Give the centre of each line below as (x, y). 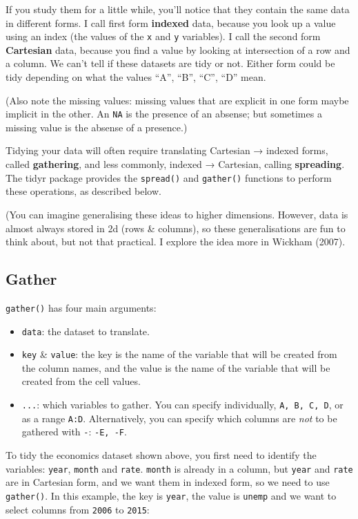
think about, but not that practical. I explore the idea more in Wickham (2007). (176, 242)
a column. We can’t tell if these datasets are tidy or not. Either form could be (170, 63)
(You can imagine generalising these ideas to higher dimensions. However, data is (177, 214)
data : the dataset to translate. (86, 331)
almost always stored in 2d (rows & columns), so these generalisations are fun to (176, 228)
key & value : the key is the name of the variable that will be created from (179, 354)
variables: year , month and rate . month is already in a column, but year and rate (179, 468)
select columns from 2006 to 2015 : (78, 509)
